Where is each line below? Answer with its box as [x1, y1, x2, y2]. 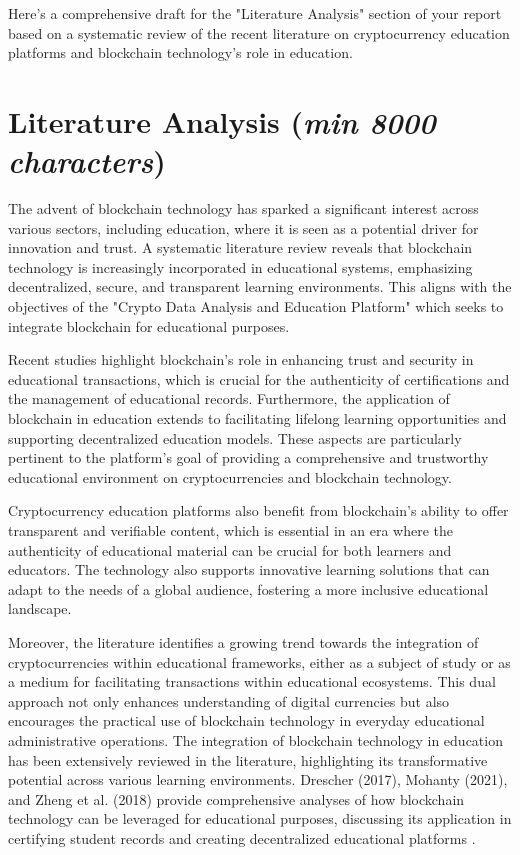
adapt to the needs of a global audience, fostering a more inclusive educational [8, 578, 489, 599]
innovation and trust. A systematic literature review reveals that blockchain [8, 237, 473, 258]
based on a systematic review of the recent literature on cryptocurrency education [8, 22, 510, 43]
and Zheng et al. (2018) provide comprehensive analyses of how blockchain [8, 788, 465, 809]
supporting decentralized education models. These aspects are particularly [8, 427, 462, 448]
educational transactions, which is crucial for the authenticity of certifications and [8, 368, 510, 389]
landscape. [8, 598, 72, 619]
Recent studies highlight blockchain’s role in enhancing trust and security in [8, 349, 474, 370]
